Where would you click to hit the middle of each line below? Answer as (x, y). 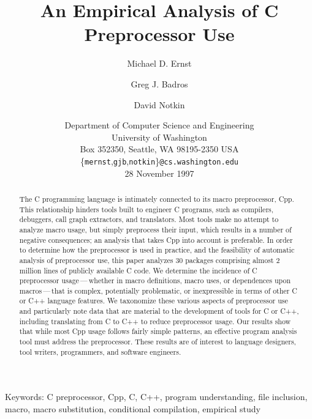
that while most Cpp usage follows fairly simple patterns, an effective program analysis (158, 331)
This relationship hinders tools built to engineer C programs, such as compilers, (146, 209)
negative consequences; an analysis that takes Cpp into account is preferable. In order (156, 239)
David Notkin (159, 104)
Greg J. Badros (159, 83)
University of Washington (159, 137)
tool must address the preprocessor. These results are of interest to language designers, (158, 342)
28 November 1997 (159, 173)
